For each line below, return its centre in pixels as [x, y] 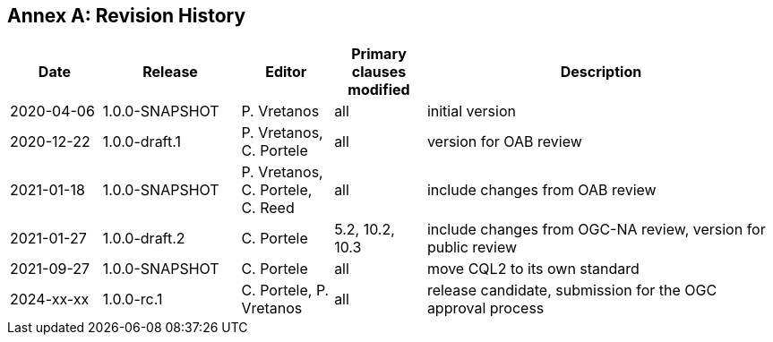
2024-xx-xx [50, 299]
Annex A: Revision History [127, 16]
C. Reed [268, 208]
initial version [471, 111]
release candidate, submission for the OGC [572, 291]
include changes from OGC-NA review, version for [596, 230]
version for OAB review [504, 142]
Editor [286, 72]
